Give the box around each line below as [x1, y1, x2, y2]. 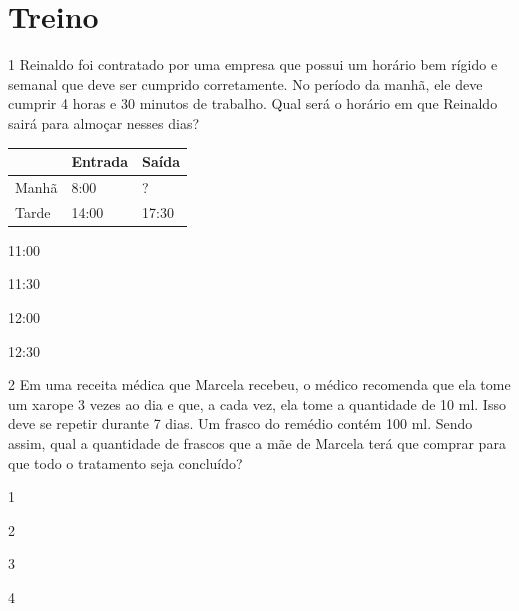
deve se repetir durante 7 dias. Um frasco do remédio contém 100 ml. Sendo [8, 413, 473, 434]
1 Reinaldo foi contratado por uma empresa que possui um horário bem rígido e [8, 54, 498, 75]
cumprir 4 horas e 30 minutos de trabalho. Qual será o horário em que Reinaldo [8, 93, 498, 114]
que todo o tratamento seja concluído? [8, 452, 243, 473]
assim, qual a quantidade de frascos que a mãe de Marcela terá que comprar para [8, 432, 506, 453]
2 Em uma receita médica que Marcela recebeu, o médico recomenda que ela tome [8, 374, 511, 395]
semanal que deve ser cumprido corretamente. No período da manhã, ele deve [8, 73, 483, 94]
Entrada [71, 151, 128, 171]
